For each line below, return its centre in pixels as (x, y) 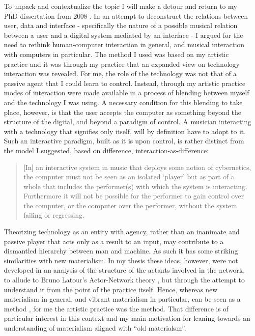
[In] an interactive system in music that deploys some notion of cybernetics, (137, 167)
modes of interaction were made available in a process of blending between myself (127, 93)
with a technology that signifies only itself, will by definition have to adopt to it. (125, 131)
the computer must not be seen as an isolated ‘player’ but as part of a (129, 177)
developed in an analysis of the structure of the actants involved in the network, (125, 270)
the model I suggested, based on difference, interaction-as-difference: (106, 150)
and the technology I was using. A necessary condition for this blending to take (123, 102)
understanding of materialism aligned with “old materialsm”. (95, 328)
